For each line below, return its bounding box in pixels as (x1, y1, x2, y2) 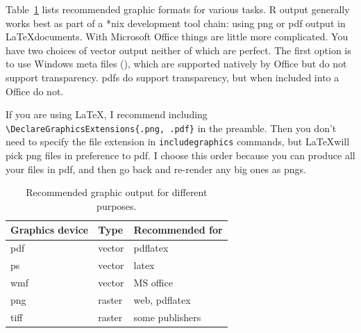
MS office (133, 275, 173, 289)
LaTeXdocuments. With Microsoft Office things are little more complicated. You (6, 29, 349, 44)
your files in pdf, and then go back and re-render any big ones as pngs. (6, 161, 306, 176)
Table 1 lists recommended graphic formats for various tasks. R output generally (6, 2, 350, 16)
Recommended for (133, 222, 223, 237)
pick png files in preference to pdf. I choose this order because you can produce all (6, 148, 355, 163)
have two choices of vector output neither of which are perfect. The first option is (6, 42, 351, 57)
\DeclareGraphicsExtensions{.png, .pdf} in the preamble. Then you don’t (6, 120, 337, 135)
